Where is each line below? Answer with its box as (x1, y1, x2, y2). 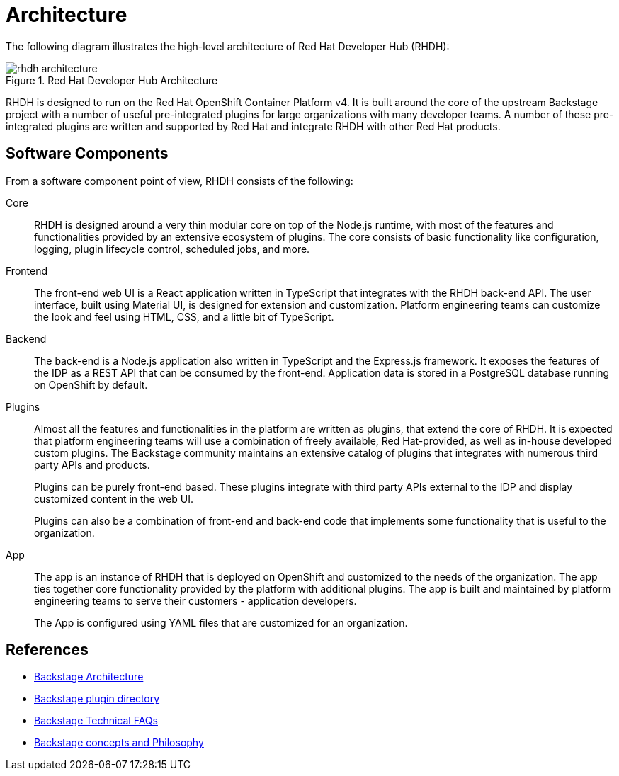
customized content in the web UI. (34, 492, 194, 505)
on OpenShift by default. (34, 378, 148, 391)
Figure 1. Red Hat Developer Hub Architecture (6, 74, 218, 86)
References (6, 641, 89, 659)
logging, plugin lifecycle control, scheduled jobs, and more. (34, 242, 310, 255)
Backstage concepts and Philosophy (34, 736, 204, 749)
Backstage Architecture (34, 671, 144, 683)
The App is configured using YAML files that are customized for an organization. (34, 616, 408, 629)
